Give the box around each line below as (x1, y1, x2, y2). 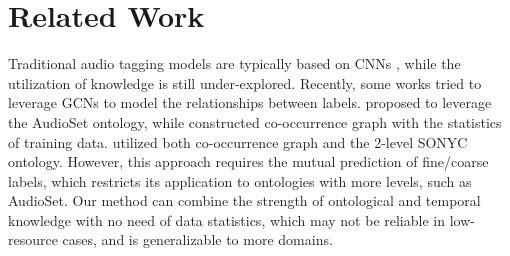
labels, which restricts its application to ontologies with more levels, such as (8, 170, 472, 191)
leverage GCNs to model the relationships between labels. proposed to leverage (8, 92, 492, 113)
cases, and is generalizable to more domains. (62, 229, 333, 250)
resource (8, 229, 58, 250)
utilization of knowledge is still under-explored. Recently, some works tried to (8, 72, 482, 93)
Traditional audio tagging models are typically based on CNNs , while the (8, 53, 461, 74)
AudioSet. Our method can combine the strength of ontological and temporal (8, 190, 481, 211)
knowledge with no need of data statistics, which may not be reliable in (8, 209, 445, 230)
